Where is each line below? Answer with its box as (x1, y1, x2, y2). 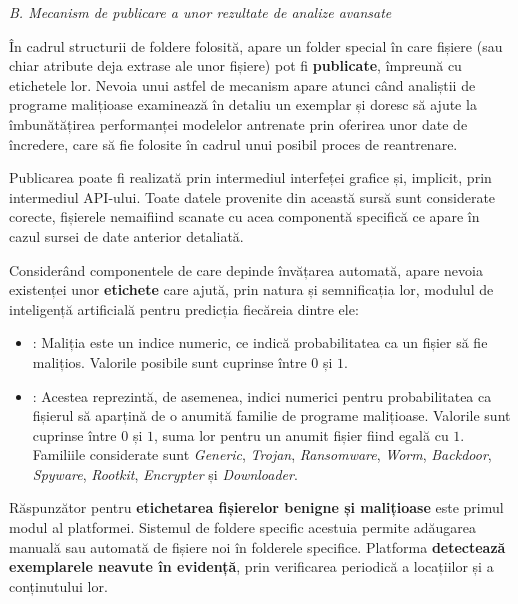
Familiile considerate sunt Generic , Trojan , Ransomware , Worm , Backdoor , (32, 444, 492, 465)
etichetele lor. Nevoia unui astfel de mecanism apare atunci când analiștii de (9, 74, 476, 95)
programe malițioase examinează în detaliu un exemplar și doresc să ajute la (9, 94, 477, 115)
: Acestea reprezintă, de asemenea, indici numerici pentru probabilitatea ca (32, 385, 492, 406)
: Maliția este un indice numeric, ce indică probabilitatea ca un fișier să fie (32, 332, 488, 353)
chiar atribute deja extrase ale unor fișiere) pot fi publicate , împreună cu (9, 55, 462, 76)
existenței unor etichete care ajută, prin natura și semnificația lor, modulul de (9, 279, 494, 300)
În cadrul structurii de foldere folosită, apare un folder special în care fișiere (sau (9, 35, 503, 56)
